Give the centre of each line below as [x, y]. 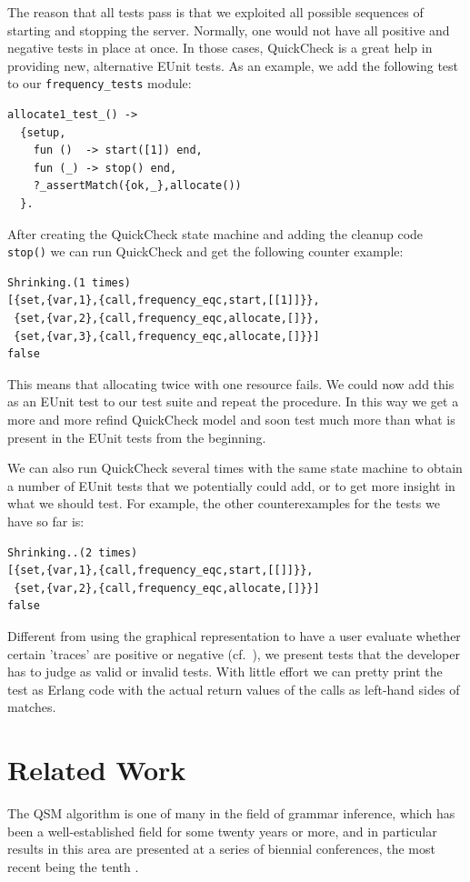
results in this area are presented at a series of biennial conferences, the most [221, 849]
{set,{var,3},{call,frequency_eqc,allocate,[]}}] [167, 336]
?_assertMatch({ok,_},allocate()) [137, 186]
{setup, [43, 132]
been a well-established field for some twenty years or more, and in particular [222, 831]
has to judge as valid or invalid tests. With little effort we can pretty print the [225, 672]
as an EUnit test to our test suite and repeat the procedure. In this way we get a [233, 401]
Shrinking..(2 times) [73, 552]
